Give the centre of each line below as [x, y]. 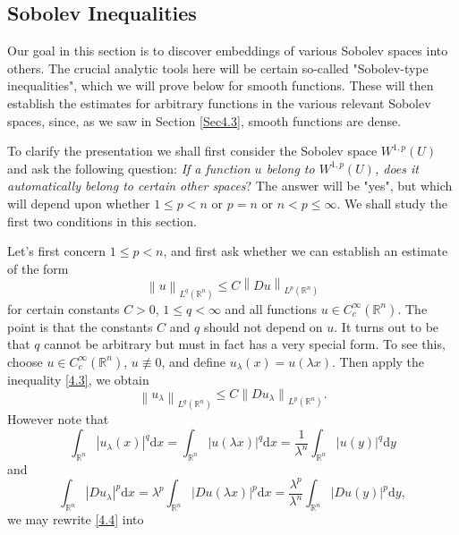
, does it [396, 168]
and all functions [271, 308]
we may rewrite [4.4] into [76, 519]
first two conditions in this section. [102, 221]
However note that [58, 419]
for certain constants [64, 308]
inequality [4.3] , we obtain [78, 379]
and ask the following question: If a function [129, 168]
